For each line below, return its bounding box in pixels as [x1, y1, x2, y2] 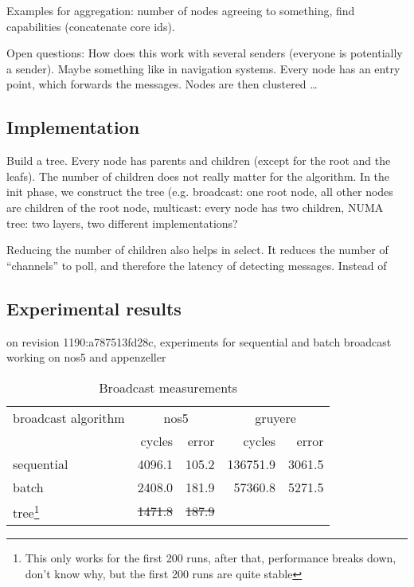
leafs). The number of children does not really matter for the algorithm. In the [6, 167, 390, 184]
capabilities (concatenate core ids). [6, 18, 175, 34]
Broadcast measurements [99, 378, 238, 397]
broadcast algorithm [13, 408, 125, 427]
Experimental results [6, 295, 182, 320]
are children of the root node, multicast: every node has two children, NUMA [6, 198, 384, 215]
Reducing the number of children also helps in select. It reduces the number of [6, 241, 389, 258]
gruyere [255, 408, 296, 427]
